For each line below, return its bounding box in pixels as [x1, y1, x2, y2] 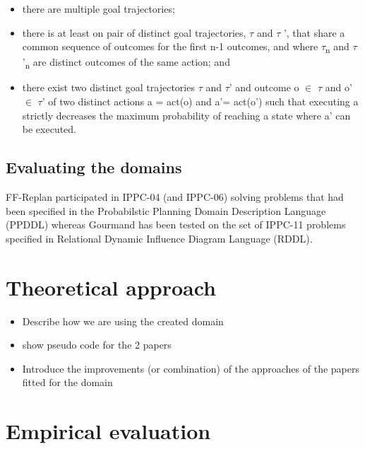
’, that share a [283, 25, 345, 40]
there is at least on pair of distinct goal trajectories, [22, 25, 246, 40]
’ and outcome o [229, 80, 299, 95]
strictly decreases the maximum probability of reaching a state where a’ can [22, 107, 351, 122]
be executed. [22, 122, 77, 136]
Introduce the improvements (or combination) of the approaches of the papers [22, 361, 359, 375]
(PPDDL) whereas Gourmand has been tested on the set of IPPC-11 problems [6, 217, 346, 232]
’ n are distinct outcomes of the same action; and [22, 54, 230, 71]
